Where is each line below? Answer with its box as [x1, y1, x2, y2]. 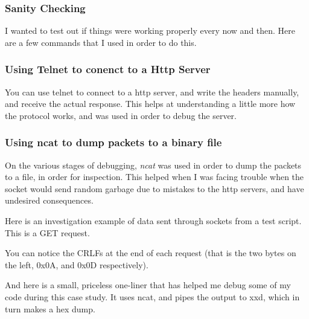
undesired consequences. [5, 194, 94, 207]
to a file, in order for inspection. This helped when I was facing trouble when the [5, 170, 304, 183]
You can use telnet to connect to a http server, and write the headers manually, [5, 85, 299, 98]
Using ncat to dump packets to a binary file [5, 135, 222, 150]
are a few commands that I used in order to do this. [5, 36, 197, 48]
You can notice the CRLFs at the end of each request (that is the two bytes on [5, 246, 296, 259]
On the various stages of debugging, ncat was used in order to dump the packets [5, 158, 302, 171]
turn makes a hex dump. [5, 302, 95, 315]
